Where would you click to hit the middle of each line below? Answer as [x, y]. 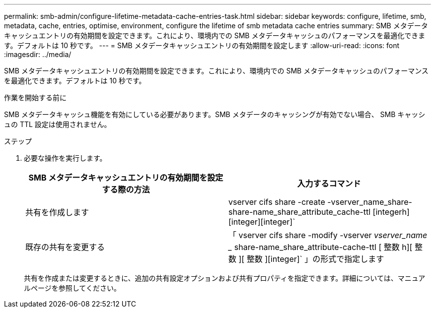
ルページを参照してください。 [72, 288]
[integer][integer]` [262, 222]
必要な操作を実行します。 [65, 158]
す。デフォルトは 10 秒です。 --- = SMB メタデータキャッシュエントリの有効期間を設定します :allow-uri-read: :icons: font [202, 45]
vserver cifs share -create [277, 202]
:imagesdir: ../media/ [38, 54]
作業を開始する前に [35, 97]
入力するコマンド [329, 184]
